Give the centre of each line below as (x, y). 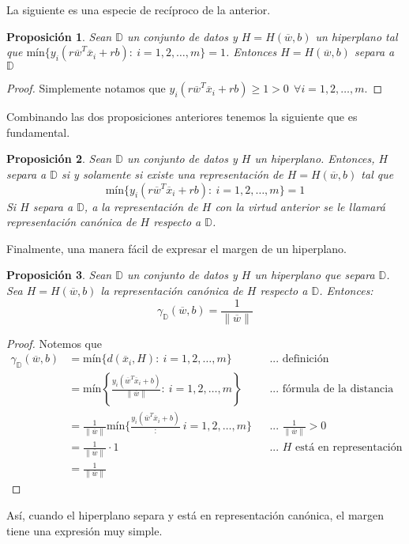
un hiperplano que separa (315, 275)
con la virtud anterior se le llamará (300, 206)
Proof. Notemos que (54, 343)
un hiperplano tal (356, 36)
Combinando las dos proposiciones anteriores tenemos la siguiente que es (182, 117)
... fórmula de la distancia (332, 389)
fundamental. (38, 132)
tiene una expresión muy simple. (84, 530)
